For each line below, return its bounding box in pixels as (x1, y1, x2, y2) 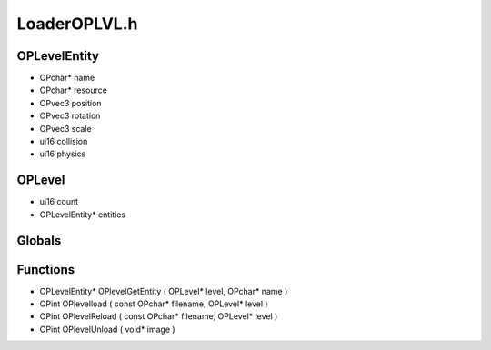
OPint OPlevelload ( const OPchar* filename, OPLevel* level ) (39, 298, 268, 309)
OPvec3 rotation (39, 110, 101, 122)
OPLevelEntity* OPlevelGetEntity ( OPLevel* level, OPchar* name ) (39, 285, 288, 296)
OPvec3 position (39, 97, 102, 108)
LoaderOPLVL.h (16, 14, 138, 34)
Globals (16, 233, 62, 248)
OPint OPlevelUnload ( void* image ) (39, 324, 176, 335)
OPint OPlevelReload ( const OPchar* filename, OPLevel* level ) (39, 311, 278, 322)
